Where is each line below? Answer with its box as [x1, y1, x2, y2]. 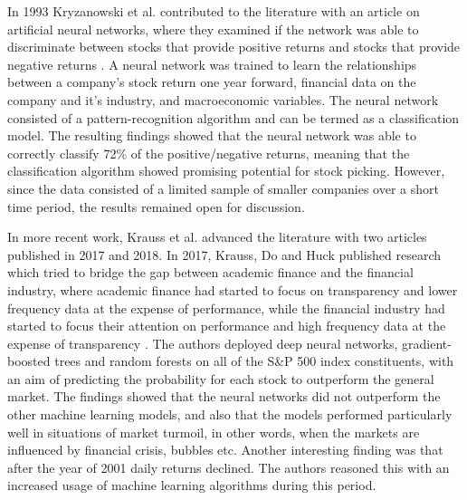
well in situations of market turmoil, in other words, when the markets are [7, 422, 420, 441]
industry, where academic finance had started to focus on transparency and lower [7, 280, 458, 299]
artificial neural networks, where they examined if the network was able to [7, 19, 419, 38]
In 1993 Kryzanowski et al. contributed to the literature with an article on [7, 2, 420, 20]
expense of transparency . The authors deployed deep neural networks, [7, 333, 398, 352]
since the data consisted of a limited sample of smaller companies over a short [7, 178, 439, 197]
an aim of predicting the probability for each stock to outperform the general [7, 369, 434, 388]
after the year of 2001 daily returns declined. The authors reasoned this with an [7, 457, 450, 476]
